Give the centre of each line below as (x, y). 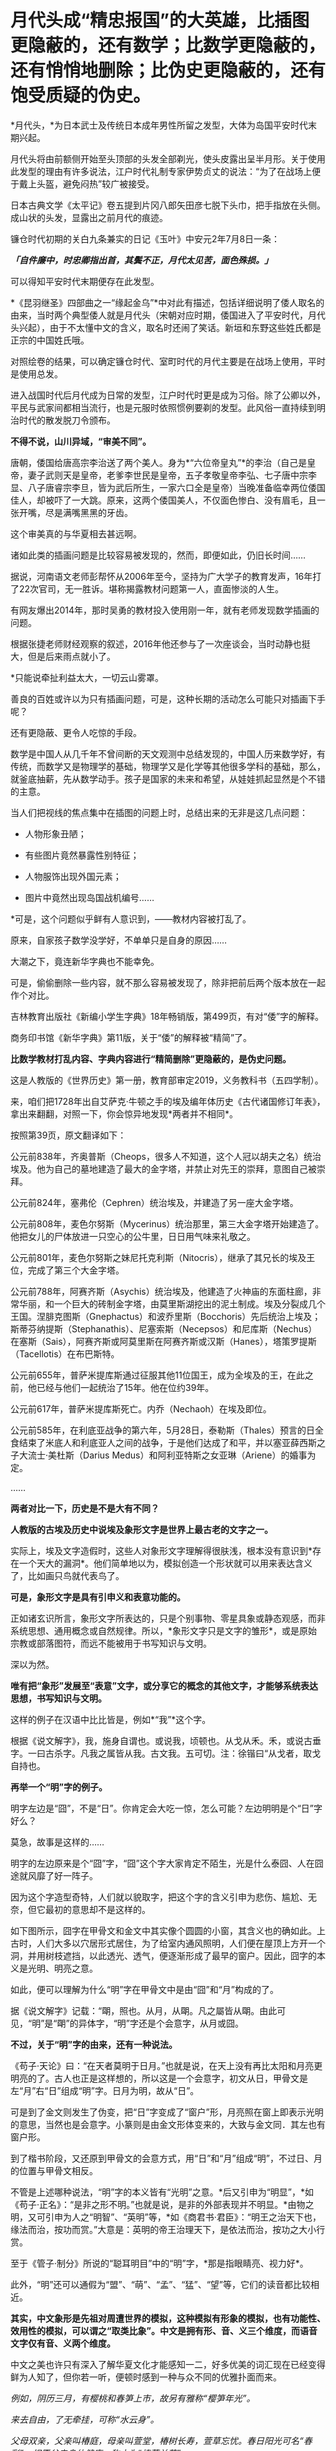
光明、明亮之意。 (62, 1968)
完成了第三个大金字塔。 (76, 1270)
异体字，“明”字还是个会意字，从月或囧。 (161, 2023)
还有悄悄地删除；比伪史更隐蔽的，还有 (168, 70)
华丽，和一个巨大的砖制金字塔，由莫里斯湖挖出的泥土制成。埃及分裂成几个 (172, 1303)
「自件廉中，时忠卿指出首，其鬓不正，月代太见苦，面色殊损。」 (141, 260)
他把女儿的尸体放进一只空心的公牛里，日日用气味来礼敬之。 (133, 1236)
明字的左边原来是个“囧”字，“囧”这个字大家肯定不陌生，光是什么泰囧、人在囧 (167, 1863)
